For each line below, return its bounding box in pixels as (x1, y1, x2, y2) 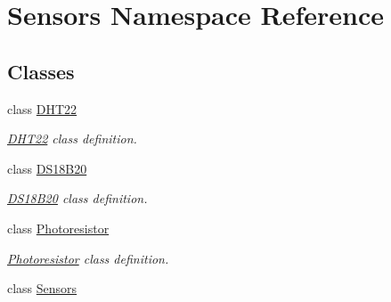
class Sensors (7, 279, 77, 298)
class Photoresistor (7, 218, 110, 237)
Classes (7, 57, 75, 85)
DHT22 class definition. (7, 129, 137, 148)
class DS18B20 (7, 159, 87, 177)
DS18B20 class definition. (7, 189, 148, 208)
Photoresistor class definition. (7, 249, 169, 267)
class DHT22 (7, 99, 77, 118)
